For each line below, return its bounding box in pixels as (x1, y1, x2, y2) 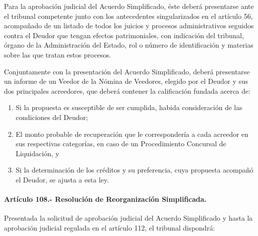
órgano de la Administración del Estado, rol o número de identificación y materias (4, 40, 254, 50)
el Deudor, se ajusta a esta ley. (15, 174, 109, 184)
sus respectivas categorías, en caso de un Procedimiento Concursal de (15, 138, 226, 149)
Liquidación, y (15, 148, 60, 158)
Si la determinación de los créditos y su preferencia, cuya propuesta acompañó (15, 165, 254, 175)
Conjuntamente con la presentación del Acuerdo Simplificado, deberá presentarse (4, 66, 250, 76)
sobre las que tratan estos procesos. (4, 49, 111, 59)
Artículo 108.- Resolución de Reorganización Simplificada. (4, 194, 207, 204)
